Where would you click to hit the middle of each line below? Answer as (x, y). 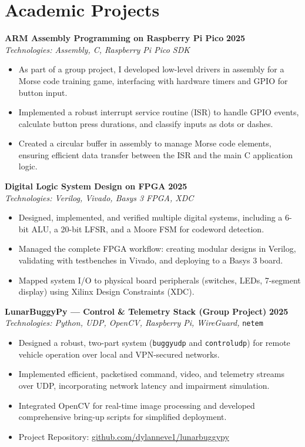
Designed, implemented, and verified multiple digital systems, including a (150, 217)
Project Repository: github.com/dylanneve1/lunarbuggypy (124, 436)
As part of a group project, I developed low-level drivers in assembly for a (151, 69)
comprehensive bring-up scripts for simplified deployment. (123, 417)
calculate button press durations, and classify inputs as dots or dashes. (146, 123)
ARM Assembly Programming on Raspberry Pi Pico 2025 (125, 38)
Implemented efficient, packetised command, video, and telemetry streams (151, 374)
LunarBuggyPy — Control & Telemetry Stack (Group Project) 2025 (147, 311)
